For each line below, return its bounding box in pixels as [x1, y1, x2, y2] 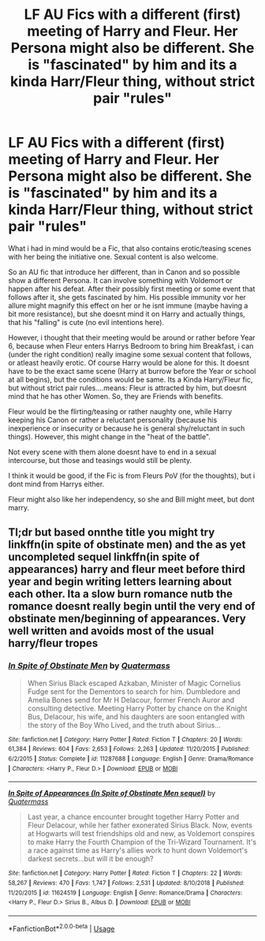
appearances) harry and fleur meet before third [8, 562, 246, 577]
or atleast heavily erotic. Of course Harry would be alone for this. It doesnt [8, 357, 250, 368]
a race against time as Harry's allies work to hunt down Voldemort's [27, 846, 248, 855]
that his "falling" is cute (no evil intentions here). [8, 317, 164, 327]
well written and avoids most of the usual [8, 625, 215, 638]
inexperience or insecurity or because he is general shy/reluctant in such [8, 424, 245, 433]
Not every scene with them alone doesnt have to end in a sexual [8, 447, 217, 457]
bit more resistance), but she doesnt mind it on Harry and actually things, [8, 309, 246, 319]
